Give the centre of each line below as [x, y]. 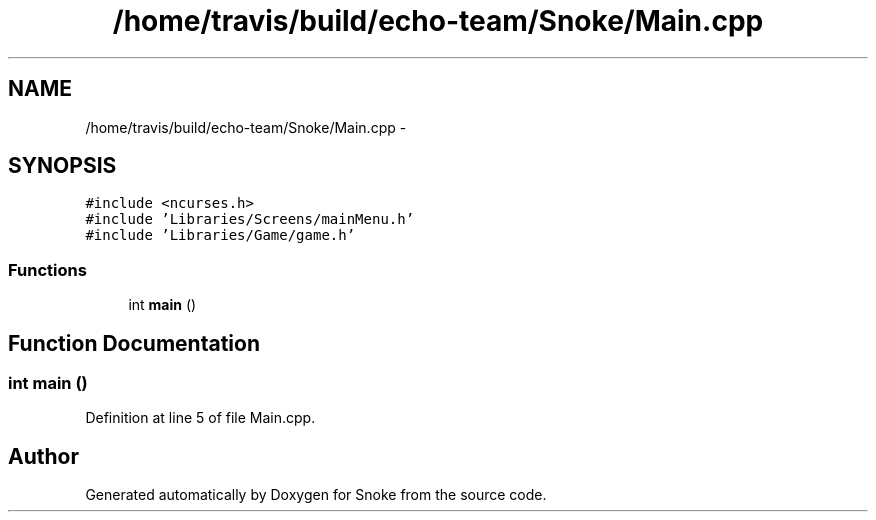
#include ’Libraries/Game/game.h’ [220, 235]
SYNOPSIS [62, 166]
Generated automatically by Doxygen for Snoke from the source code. [316, 495]
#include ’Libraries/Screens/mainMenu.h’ [250, 219]
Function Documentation [134, 343]
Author [43, 456]
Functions [47, 269]
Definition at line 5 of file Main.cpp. [200, 418]
